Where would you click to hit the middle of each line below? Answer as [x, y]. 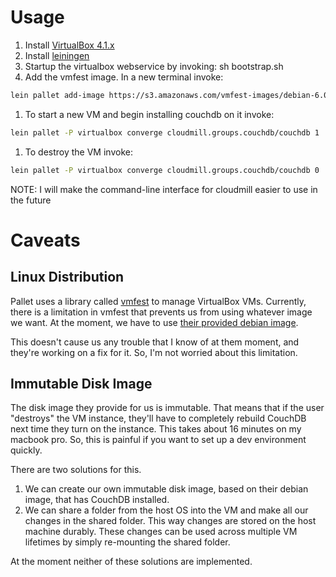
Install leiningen [57, 55]
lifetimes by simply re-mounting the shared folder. [127, 542]
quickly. [26, 450]
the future [31, 200]
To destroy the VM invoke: [78, 152]
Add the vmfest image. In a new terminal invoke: [124, 77]
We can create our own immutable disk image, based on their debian [166, 489]
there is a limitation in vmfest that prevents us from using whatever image [161, 312]
